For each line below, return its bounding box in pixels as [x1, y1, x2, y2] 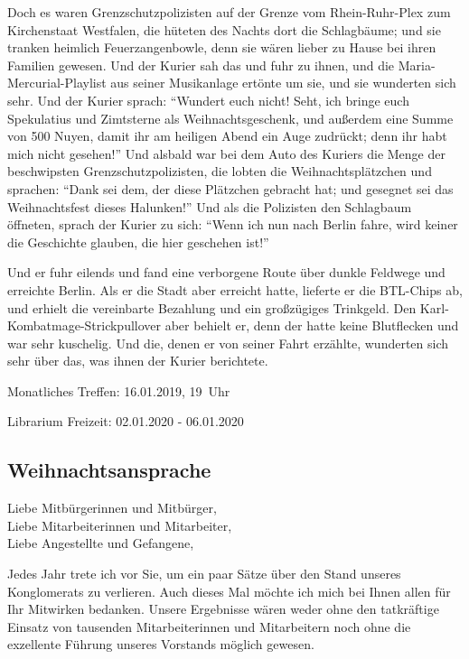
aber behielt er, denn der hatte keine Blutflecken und [164, 316, 459, 335]
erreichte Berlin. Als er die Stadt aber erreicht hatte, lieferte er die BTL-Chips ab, [7, 280, 463, 299]
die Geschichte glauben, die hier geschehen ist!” [7, 232, 269, 251]
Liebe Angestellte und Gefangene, [7, 534, 194, 552]
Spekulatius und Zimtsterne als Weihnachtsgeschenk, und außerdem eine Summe [7, 108, 454, 127]
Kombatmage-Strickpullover [7, 316, 162, 335]
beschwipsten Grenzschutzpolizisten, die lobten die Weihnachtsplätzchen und [7, 162, 432, 181]
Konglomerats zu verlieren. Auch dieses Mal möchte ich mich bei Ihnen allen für [7, 581, 451, 600]
